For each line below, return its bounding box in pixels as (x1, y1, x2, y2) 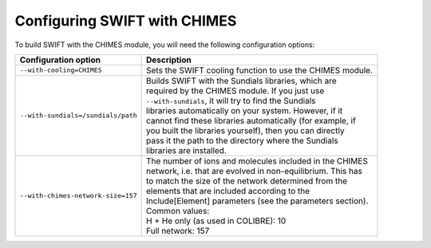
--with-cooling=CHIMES (19, 66, 103, 75)
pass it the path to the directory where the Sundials (146, 135, 338, 146)
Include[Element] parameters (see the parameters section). (146, 195, 369, 207)
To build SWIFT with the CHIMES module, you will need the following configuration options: (14, 40, 315, 49)
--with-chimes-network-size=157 (19, 191, 137, 200)
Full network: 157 (146, 225, 210, 236)
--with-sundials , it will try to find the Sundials (146, 95, 316, 106)
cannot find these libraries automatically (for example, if (146, 115, 357, 126)
